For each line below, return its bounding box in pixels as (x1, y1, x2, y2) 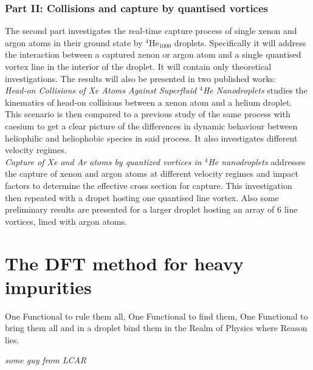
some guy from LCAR (5, 354, 87, 366)
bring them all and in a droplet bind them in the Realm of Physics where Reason (5, 321, 308, 334)
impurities (5, 274, 92, 299)
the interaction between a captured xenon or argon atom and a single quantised (5, 48, 301, 61)
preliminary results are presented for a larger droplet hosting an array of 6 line (5, 203, 298, 216)
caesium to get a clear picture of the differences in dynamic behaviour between (5, 119, 298, 132)
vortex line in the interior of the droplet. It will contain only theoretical (5, 60, 272, 72)
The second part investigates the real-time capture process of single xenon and (5, 24, 297, 37)
